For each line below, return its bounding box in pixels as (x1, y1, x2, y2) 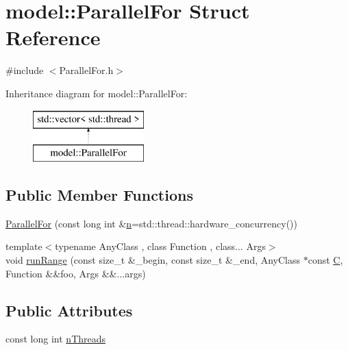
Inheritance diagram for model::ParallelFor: (5, 86, 188, 100)
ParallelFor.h (59, 63, 114, 77)
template (5, 239, 42, 253)
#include (5, 63, 44, 77)
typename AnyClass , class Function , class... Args (55, 239, 266, 253)
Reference (5, 23, 101, 51)
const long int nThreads (5, 332, 106, 346)
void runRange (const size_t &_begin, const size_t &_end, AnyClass (5, 253, 301, 267)
